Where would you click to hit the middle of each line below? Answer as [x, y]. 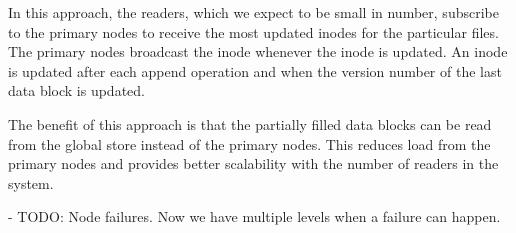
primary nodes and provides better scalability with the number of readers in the [253, 163]
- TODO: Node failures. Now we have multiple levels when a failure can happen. [254, 216]
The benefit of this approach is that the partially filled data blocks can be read [250, 123]
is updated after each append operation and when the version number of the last [255, 70]
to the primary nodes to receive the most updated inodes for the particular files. [253, 31]
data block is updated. [76, 90]
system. [31, 182]
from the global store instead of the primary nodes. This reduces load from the [249, 143]
